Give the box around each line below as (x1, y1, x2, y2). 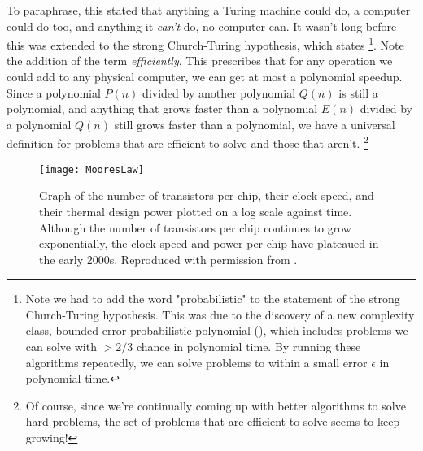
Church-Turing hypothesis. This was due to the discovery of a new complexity (25, 306, 415, 323)
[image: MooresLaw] (39, 163, 144, 176)
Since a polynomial (7, 84, 101, 101)
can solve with (25, 338, 97, 355)
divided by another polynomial (142, 84, 296, 101)
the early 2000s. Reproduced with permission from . (39, 250, 298, 267)
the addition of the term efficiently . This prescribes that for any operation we (7, 52, 393, 69)
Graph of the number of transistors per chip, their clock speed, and (39, 187, 374, 204)
